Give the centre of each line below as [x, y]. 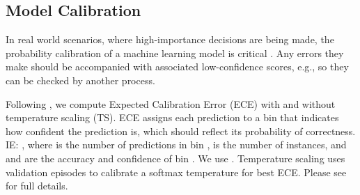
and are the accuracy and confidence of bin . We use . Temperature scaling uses [175, 158]
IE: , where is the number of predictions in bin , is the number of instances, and [176, 145]
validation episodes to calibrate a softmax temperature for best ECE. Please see [176, 172]
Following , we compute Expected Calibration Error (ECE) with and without [171, 103]
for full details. [37, 186]
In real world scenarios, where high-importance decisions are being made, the [170, 39]
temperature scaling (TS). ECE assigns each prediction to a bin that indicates [172, 117]
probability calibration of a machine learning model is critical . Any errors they [175, 53]
